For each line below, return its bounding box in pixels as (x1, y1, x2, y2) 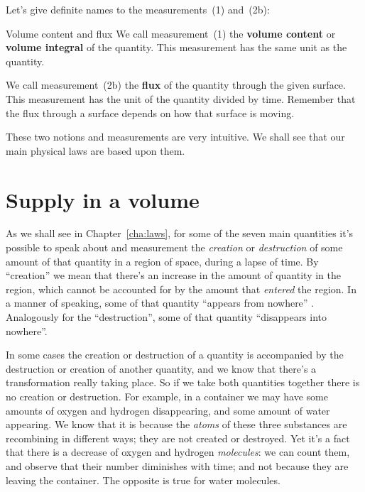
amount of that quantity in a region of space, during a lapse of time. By (6, 253, 319, 268)
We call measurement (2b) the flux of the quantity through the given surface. (6, 77, 346, 92)
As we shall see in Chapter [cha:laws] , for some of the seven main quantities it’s (6, 226, 354, 241)
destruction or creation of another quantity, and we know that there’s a (6, 361, 317, 376)
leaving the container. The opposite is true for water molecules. (6, 472, 280, 487)
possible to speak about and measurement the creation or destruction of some (6, 240, 343, 255)
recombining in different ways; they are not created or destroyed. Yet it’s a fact (6, 430, 350, 445)
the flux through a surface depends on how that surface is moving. (6, 105, 295, 120)
